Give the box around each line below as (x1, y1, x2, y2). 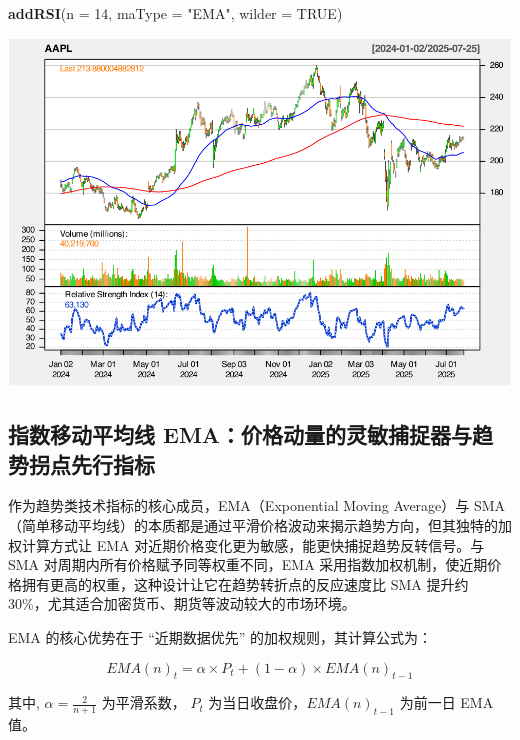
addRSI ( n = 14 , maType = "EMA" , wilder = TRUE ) (8, 3, 343, 23)
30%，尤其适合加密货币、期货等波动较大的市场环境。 (8, 593, 356, 614)
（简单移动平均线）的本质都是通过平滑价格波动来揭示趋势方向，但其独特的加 (8, 515, 512, 536)
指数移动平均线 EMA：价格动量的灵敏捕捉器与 (8, 419, 473, 450)
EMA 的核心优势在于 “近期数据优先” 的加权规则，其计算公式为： (8, 627, 433, 648)
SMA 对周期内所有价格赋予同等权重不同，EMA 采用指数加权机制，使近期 (8, 554, 488, 575)
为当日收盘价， (208, 692, 307, 713)
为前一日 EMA (399, 692, 494, 713)
